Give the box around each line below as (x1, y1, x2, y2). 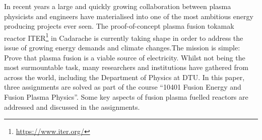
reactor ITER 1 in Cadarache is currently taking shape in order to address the (4, 31, 243, 43)
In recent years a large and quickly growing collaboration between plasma (4, 1, 231, 11)
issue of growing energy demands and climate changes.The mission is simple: (4, 42, 240, 53)
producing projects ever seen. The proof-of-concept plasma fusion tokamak (4, 21, 234, 31)
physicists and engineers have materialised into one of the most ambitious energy (4, 11, 253, 21)
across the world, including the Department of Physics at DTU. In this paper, (4, 72, 245, 82)
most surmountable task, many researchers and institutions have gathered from (4, 62, 248, 73)
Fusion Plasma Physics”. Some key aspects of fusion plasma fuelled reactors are (4, 92, 248, 102)
